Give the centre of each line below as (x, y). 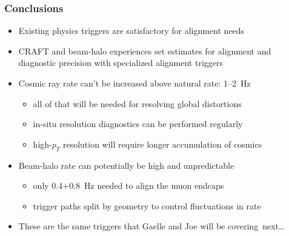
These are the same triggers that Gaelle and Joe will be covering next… (151, 226)
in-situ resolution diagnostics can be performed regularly (138, 124)
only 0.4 (48, 185)
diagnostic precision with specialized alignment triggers (121, 63)
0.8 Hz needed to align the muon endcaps (147, 185)
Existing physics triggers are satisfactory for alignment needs (131, 31)
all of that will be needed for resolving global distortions (137, 103)
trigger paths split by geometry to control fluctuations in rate (147, 205)
